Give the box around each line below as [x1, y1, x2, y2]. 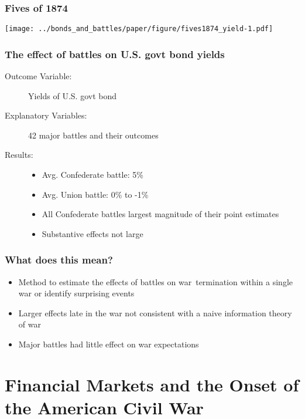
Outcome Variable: [5, 70, 72, 82]
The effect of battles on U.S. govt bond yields [5, 46, 225, 61]
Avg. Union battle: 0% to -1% [42, 188, 149, 200]
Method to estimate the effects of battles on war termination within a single [18, 275, 293, 288]
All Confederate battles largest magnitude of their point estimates [42, 208, 279, 220]
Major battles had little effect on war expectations [18, 338, 199, 350]
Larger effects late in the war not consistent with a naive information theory [18, 306, 292, 319]
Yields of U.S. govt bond [28, 89, 116, 102]
